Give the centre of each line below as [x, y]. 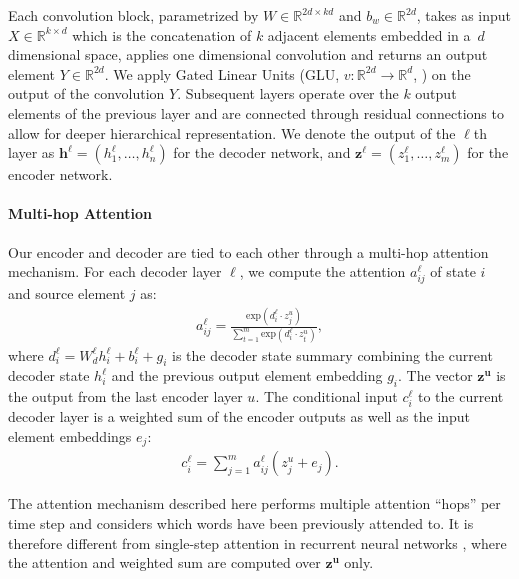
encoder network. [60, 174]
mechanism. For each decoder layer [115, 271]
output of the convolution [86, 93]
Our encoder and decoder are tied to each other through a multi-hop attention [248, 251]
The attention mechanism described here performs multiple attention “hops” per [254, 503]
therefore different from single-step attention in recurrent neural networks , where [257, 542]
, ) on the [442, 73]
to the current [461, 396]
